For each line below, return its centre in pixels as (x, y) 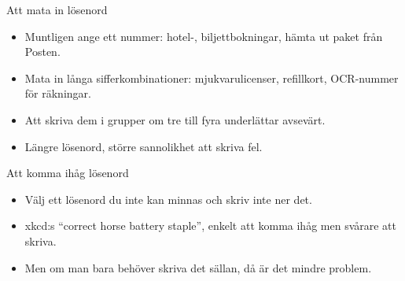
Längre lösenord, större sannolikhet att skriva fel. (144, 146)
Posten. (42, 52)
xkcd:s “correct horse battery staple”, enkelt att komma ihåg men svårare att (211, 226)
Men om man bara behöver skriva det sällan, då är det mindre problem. (198, 267)
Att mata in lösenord (57, 9)
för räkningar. (58, 93)
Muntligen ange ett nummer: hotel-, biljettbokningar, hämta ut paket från (204, 36)
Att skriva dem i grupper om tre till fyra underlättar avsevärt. (175, 119)
